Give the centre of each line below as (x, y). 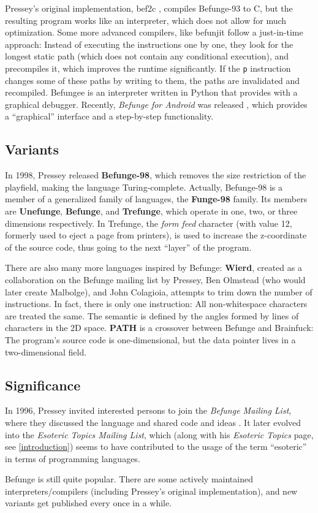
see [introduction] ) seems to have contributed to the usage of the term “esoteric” (156, 446)
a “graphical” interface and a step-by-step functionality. (109, 116)
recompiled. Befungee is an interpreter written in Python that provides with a (151, 92)
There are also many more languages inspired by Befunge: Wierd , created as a (153, 268)
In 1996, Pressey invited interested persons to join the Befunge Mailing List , (148, 410)
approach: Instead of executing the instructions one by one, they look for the (149, 44)
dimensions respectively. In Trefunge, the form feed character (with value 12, (149, 223)
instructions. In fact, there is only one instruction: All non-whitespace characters (156, 304)
